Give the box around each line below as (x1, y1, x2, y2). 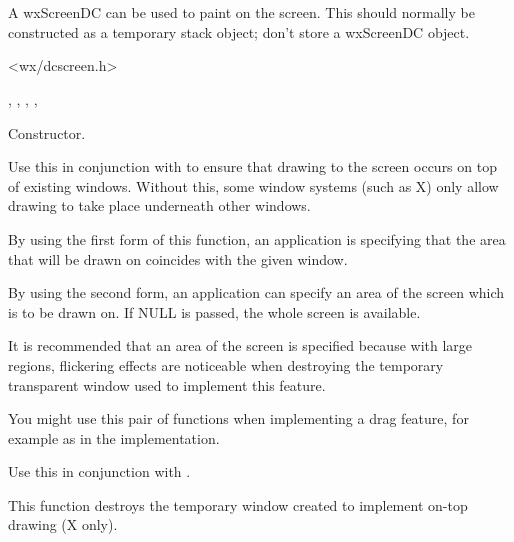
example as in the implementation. (8, 427, 220, 448)
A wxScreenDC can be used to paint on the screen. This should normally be (8, 2, 475, 23)
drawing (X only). (8, 514, 118, 535)
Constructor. (8, 122, 86, 143)
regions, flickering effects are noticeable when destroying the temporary (8, 354, 444, 375)
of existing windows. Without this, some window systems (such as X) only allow (8, 175, 499, 196)
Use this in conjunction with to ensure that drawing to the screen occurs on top (8, 156, 497, 177)
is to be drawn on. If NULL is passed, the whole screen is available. (8, 301, 421, 322)
